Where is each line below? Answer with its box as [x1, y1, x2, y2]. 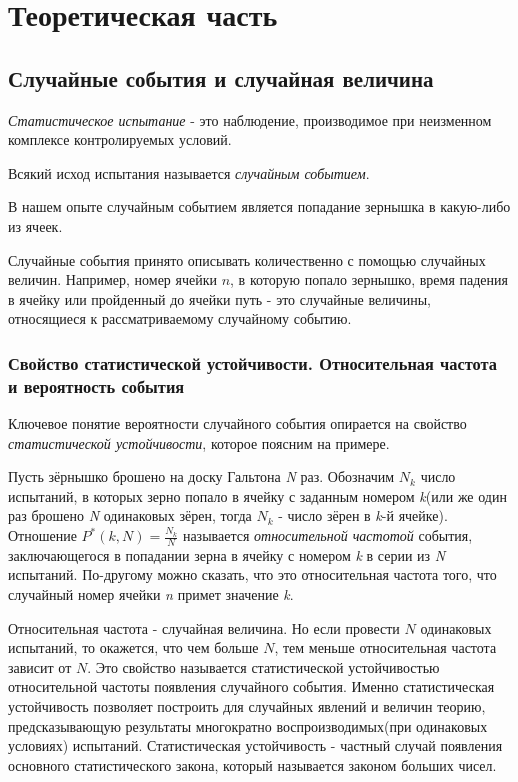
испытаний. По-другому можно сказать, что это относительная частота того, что [8, 564, 497, 585]
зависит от [8, 656, 72, 677]
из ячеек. [8, 215, 63, 236]
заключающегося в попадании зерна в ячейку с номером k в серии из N [8, 544, 446, 565]
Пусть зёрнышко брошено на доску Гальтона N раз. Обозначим [8, 466, 395, 487]
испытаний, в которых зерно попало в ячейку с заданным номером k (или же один [8, 485, 507, 506]
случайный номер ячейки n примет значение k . [8, 584, 294, 605]
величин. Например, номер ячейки [8, 269, 217, 290]
